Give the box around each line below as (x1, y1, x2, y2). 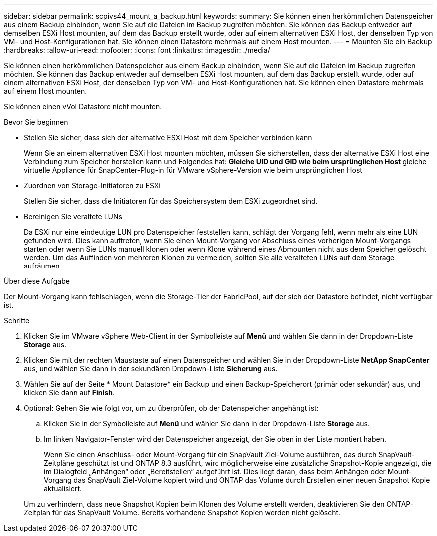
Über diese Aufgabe (4, 277, 70, 285)
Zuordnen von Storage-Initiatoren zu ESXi (24, 181, 161, 190)
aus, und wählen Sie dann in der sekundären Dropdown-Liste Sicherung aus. (24, 364, 278, 373)
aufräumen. (24, 262, 62, 270)
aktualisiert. (44, 484, 82, 493)
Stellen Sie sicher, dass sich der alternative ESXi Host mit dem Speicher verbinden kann (24, 133, 312, 142)
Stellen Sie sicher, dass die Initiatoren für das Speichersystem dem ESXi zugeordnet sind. (24, 197, 318, 205)
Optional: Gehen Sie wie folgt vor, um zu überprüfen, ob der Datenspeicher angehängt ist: (24, 404, 319, 412)
